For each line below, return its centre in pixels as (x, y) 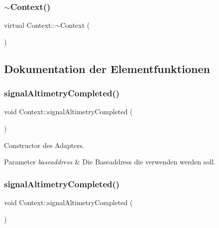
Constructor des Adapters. (44, 145)
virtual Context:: (30, 25)
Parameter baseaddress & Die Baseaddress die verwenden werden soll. (110, 162)
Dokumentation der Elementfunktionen (107, 68)
